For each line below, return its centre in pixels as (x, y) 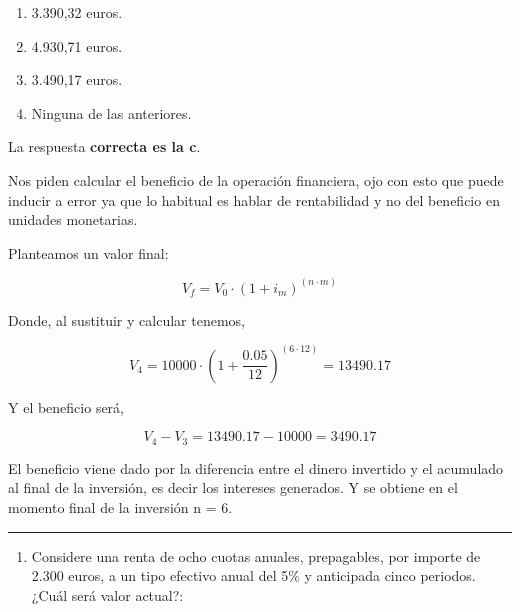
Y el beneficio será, (66, 406)
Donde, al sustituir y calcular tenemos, (126, 319)
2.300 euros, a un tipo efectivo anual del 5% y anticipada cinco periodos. (253, 575)
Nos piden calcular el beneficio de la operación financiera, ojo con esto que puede (256, 179)
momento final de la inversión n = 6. (120, 507)
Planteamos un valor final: (88, 252)
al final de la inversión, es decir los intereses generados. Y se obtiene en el (233, 487)
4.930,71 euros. (77, 45)
